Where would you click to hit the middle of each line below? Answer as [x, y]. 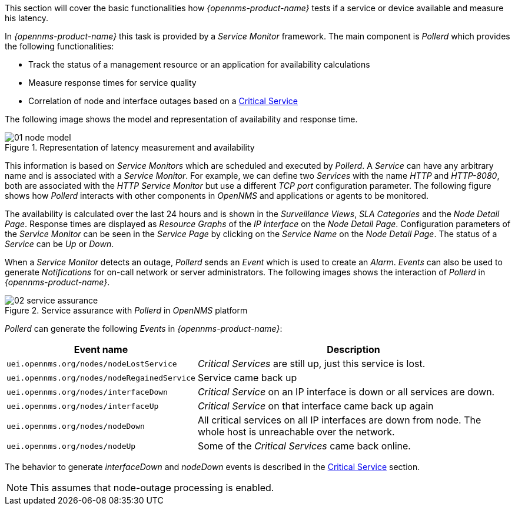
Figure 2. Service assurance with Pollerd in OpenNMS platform [126, 310]
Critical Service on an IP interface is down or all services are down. [346, 392]
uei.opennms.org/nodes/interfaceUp [83, 406]
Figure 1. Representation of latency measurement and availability [130, 147]
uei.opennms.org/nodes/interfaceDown [87, 392]
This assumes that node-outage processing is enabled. [152, 488]
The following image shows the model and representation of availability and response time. [181, 119]
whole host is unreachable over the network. [296, 432]
